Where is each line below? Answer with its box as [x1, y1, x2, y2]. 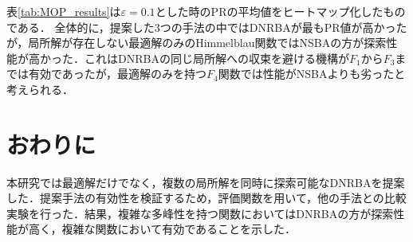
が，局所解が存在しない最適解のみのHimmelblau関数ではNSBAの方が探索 [6, 34, 387, 51]
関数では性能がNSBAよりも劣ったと [218, 65, 406, 82]
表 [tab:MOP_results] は [6, 3, 121, 19]
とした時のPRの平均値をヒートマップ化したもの [155, 3, 406, 19]
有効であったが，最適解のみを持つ [28, 65, 207, 82]
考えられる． [6, 80, 73, 97]
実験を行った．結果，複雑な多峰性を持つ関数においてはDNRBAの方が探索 [6, 205, 394, 221]
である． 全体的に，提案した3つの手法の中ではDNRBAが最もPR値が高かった [6, 18, 407, 35]
